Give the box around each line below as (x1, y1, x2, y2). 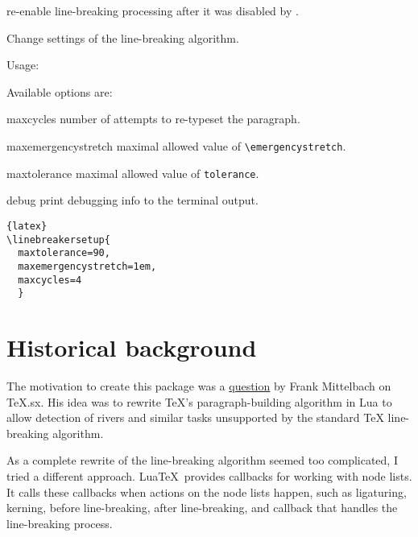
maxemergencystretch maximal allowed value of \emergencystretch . (6, 137, 346, 154)
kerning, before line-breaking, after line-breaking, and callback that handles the (6, 499, 398, 516)
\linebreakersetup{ (6, 233, 110, 246)
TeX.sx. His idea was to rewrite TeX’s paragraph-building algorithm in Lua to (6, 393, 392, 410)
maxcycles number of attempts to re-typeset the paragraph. (6, 110, 300, 127)
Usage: (6, 56, 39, 73)
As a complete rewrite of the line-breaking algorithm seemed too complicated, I (6, 452, 398, 469)
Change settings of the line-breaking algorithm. (6, 29, 239, 46)
